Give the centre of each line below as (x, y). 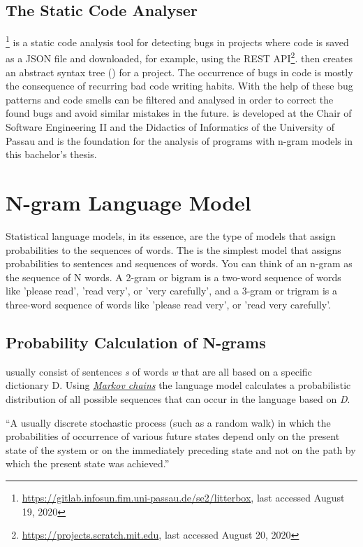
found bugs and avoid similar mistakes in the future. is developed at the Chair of (179, 113)
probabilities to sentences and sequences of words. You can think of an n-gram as (179, 263)
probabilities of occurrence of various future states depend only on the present (173, 436)
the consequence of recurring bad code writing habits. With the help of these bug (179, 86)
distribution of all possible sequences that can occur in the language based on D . (178, 398)
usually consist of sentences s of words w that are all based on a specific (159, 371)
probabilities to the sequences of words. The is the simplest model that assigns (173, 249)
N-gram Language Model (128, 203)
